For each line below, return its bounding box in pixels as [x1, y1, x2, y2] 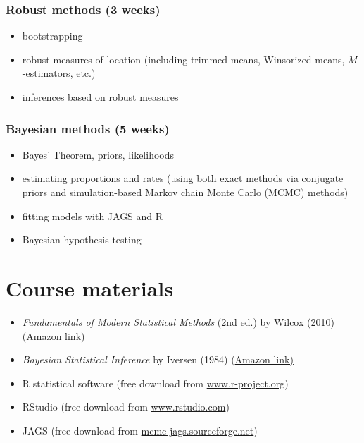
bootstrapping [22, 28, 83, 43]
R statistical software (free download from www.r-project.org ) [22, 375, 289, 390]
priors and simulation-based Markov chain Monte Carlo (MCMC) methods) [22, 185, 349, 199]
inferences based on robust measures [22, 90, 179, 104]
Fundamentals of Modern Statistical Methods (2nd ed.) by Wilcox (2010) [22, 314, 334, 329]
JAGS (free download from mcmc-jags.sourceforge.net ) [22, 423, 258, 437]
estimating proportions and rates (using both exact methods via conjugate [22, 171, 344, 186]
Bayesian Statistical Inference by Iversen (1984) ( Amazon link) [22, 352, 294, 367]
